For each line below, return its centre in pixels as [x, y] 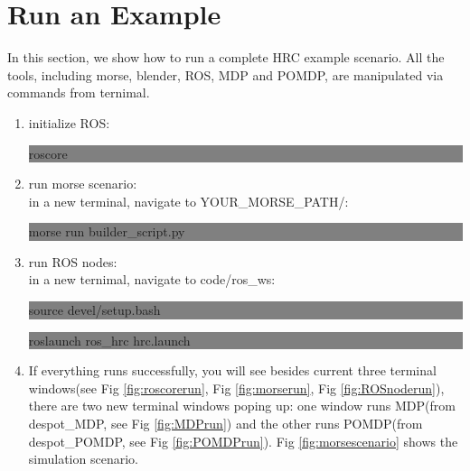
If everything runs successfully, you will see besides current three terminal [232, 370]
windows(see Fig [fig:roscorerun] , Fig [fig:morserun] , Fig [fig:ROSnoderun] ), [236, 388]
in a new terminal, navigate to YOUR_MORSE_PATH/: [188, 201]
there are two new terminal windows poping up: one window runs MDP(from [242, 406]
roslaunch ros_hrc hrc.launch [109, 340]
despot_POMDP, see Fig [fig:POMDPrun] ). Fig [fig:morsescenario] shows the [243, 441]
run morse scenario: [83, 184]
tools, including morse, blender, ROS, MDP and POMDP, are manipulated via [226, 74]
